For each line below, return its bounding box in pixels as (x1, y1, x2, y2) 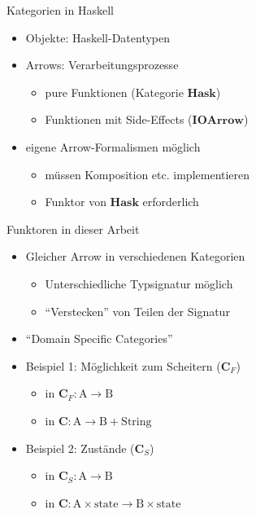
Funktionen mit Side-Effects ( (45, 111, 193, 128)
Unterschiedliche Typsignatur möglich (45, 275, 233, 292)
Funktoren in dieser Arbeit (7, 220, 140, 237)
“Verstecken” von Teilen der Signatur (45, 302, 230, 319)
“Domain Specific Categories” (25, 330, 173, 347)
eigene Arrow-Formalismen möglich (25, 138, 201, 155)
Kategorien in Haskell (7, 2, 114, 18)
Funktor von (45, 193, 106, 210)
